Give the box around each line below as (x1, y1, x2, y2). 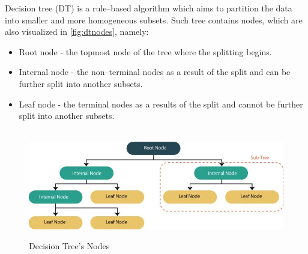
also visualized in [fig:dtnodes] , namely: (5, 25, 149, 38)
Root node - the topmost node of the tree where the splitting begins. (19, 45, 272, 58)
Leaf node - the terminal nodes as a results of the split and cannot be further (19, 97, 303, 110)
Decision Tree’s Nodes (29, 240, 110, 252)
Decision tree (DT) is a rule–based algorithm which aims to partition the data (5, 2, 292, 14)
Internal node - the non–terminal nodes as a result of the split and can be (19, 65, 291, 78)
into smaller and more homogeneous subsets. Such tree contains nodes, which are (5, 13, 303, 26)
